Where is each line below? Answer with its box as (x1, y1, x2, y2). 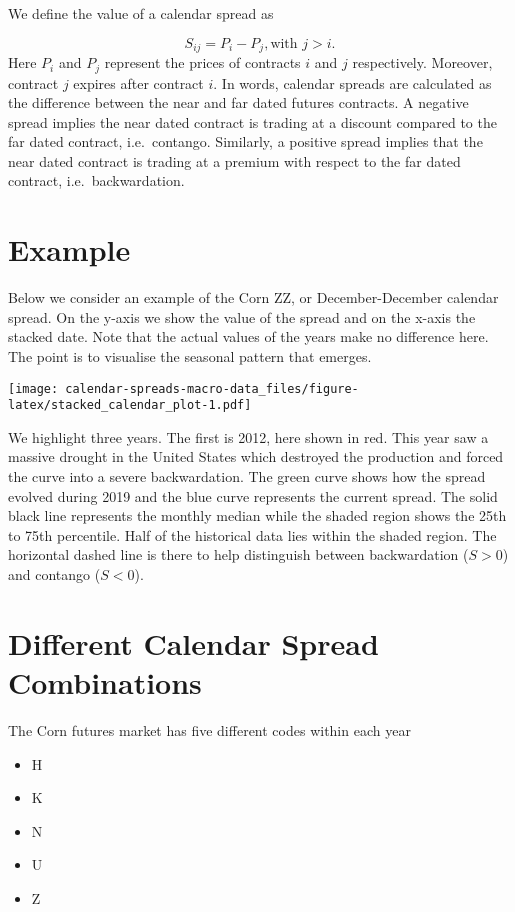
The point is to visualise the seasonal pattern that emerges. (8, 345, 372, 366)
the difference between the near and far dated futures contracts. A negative (8, 92, 469, 113)
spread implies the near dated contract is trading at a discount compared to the (8, 111, 497, 132)
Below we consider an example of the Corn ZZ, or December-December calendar (8, 287, 499, 308)
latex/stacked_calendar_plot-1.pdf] (8, 398, 252, 413)
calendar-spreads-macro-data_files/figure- (65, 381, 359, 396)
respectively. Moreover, (352, 52, 493, 73)
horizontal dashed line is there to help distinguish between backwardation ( (8, 544, 469, 565)
